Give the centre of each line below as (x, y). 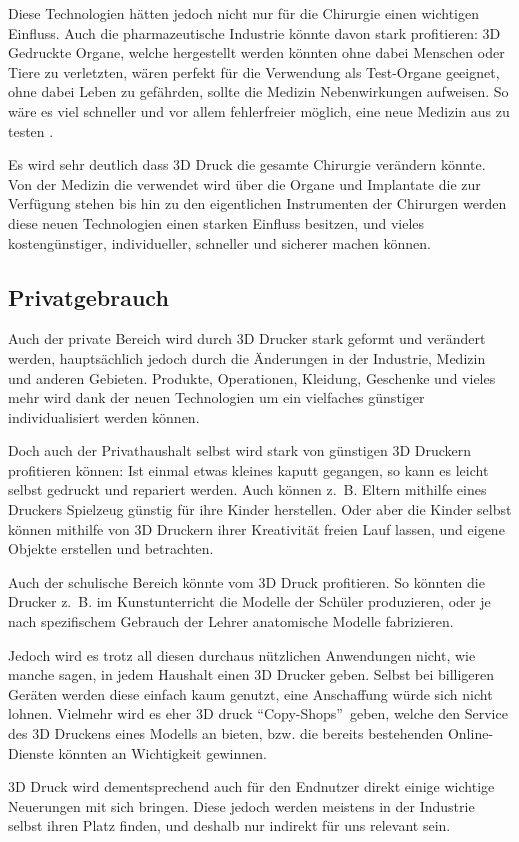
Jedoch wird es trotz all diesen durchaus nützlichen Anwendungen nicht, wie (242, 654)
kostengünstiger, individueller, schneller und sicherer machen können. (219, 242)
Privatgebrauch (88, 296)
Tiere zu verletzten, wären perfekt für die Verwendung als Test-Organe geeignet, (254, 71)
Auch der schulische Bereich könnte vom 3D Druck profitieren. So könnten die (246, 581)
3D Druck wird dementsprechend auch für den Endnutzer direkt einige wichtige (251, 786)
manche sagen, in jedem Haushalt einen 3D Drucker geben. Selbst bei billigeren (251, 674)
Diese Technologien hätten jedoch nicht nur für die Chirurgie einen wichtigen (244, 13)
